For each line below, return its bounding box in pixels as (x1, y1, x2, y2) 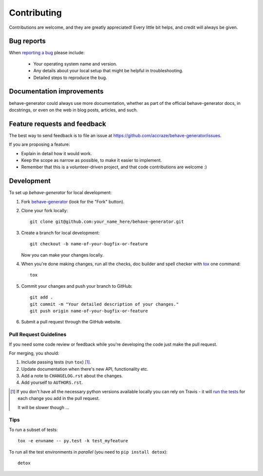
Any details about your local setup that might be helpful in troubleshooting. (33, 68, 184, 74)
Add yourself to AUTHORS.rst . (21, 379, 83, 385)
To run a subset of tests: (9, 427, 58, 433)
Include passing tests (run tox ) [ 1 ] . (21, 359, 91, 365)
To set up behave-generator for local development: (9, 190, 112, 196)
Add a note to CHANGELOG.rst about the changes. (21, 373, 123, 379)
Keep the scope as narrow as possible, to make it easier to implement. (21, 158, 162, 163)
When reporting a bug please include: (9, 50, 85, 56)
